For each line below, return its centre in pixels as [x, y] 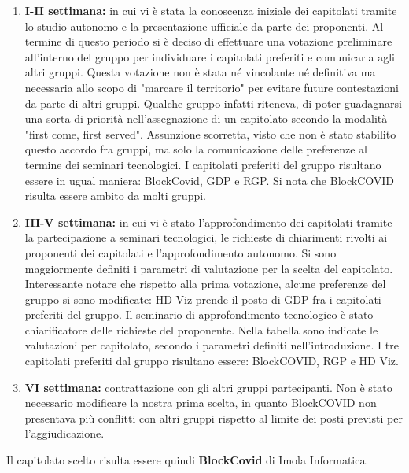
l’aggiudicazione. [64, 433]
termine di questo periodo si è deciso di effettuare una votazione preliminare [208, 41]
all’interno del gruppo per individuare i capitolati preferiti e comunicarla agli [210, 56]
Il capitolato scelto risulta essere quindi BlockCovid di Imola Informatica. [188, 460]
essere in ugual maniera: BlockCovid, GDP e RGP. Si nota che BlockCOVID [210, 180]
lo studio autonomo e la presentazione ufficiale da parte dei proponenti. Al [204, 26]
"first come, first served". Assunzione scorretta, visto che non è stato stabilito [210, 133]
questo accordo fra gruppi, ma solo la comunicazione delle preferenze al [196, 149]
